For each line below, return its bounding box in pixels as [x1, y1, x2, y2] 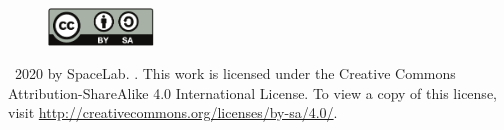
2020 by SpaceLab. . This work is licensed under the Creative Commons [14, 63, 456, 84]
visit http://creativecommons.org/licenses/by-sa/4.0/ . [8, 102, 338, 123]
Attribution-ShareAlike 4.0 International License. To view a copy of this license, [8, 82, 497, 103]
